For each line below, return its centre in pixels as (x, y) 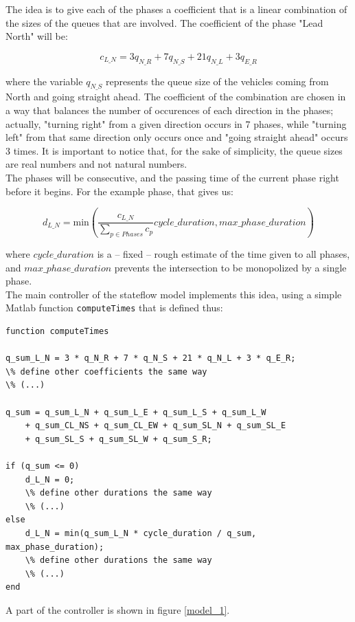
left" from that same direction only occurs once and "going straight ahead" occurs (177, 137)
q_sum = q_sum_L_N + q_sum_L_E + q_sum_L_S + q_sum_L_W (136, 412)
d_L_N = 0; (50, 479)
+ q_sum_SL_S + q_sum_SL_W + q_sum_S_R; (118, 439)
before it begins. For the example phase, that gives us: (119, 191)
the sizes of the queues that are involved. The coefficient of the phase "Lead (164, 22)
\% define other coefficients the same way (106, 371)
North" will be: (37, 36)
